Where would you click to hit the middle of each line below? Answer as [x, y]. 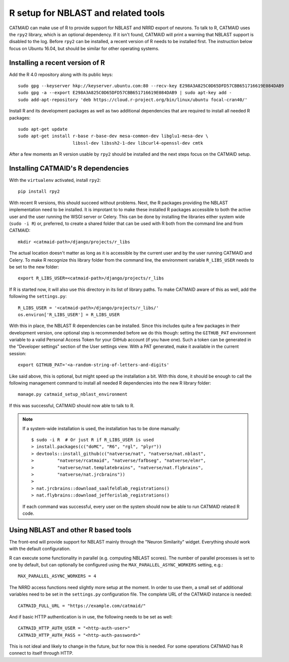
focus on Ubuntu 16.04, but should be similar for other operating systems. [84, 48]
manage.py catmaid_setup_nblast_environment [73, 394]
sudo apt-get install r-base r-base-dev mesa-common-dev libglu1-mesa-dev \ [113, 136]
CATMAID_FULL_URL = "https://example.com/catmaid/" [82, 606]
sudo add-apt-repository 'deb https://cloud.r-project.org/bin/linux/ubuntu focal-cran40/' [133, 100]
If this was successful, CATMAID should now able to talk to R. [72, 405]
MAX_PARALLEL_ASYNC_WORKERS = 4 [57, 576]
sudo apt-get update [43, 129]
